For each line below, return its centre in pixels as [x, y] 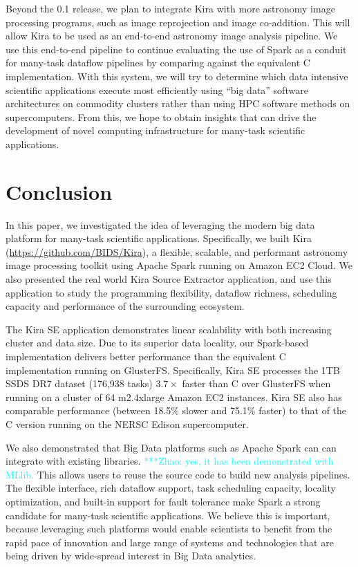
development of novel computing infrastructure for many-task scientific [156, 130]
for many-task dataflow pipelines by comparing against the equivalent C [158, 63]
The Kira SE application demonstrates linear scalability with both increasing [169, 329]
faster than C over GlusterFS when [256, 383]
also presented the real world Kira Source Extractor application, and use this [169, 279]
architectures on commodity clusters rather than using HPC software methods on [178, 103]
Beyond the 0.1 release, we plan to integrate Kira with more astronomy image [170, 8]
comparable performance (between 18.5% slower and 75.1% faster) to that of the [176, 410]
